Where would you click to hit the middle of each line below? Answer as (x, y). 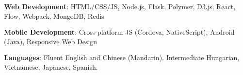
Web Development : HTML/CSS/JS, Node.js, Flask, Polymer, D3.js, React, (120, 6)
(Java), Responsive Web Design (51, 41)
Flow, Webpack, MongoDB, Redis (54, 16)
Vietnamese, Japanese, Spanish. (51, 67)
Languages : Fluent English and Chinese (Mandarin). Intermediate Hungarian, (122, 57)
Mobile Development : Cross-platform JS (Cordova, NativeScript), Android (119, 32)
